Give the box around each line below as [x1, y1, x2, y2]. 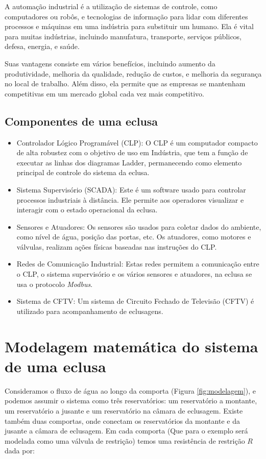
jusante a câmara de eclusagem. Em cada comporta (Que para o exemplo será [5, 425, 248, 436]
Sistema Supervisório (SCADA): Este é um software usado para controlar [16, 184, 246, 195]
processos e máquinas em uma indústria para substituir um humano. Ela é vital [5, 21, 254, 32]
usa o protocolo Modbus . [16, 278, 93, 289]
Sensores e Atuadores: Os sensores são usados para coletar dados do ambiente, [16, 221, 261, 232]
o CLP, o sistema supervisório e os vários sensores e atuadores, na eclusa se [16, 269, 252, 279]
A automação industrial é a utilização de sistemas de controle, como [5, 1, 217, 11]
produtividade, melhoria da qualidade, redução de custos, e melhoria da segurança [5, 68, 262, 79]
